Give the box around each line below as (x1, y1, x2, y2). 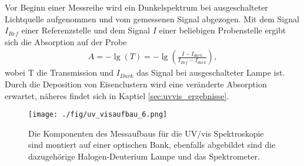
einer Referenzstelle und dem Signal (21, 24, 150, 36)
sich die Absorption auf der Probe (5, 35, 127, 48)
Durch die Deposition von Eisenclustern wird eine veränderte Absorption (5, 78, 267, 90)
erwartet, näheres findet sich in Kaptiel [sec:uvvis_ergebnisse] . (5, 89, 229, 101)
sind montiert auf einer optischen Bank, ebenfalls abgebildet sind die (28, 138, 276, 151)
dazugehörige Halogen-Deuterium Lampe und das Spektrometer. (28, 150, 260, 162)
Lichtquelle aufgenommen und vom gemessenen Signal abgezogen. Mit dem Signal (5, 12, 299, 25)
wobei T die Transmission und (5, 66, 113, 79)
